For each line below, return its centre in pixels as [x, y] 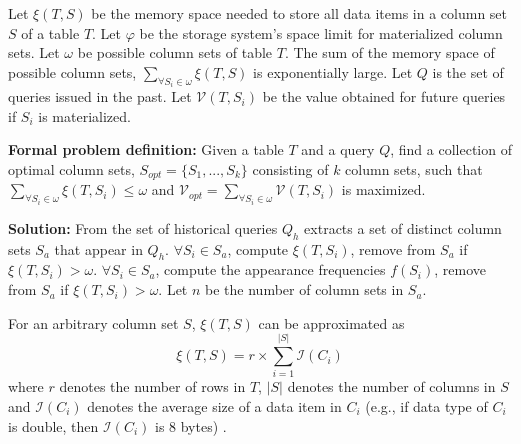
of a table [50, 32]
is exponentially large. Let [333, 71]
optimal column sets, [71, 169]
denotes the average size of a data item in [214, 405]
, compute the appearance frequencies [270, 269]
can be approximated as [331, 322]
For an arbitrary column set [93, 322]
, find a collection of [451, 149]
